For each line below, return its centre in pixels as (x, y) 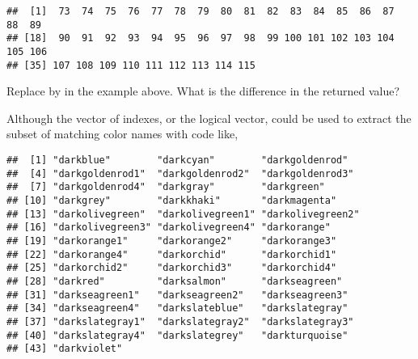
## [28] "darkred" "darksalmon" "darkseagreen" (175, 281)
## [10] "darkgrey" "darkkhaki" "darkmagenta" (172, 201)
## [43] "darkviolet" (65, 349)
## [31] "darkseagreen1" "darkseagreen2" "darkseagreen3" (177, 295)
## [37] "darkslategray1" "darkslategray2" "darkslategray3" (180, 321)
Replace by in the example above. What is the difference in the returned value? (203, 91)
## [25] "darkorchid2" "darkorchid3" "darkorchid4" (172, 268)
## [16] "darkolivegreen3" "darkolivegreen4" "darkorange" (169, 228)
